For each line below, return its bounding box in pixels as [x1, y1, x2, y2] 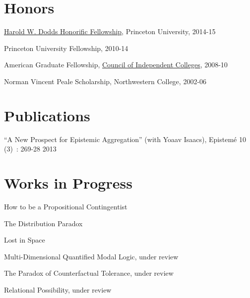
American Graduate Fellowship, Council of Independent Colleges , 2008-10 [4, 59, 228, 70]
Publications [4, 105, 90, 125]
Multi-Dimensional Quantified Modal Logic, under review [4, 251, 179, 261]
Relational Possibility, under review [4, 284, 112, 295]
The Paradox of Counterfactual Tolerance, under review [4, 268, 174, 278]
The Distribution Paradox [4, 218, 83, 228]
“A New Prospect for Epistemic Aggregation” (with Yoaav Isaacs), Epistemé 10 [4, 134, 246, 144]
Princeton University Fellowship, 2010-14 [4, 43, 128, 53]
